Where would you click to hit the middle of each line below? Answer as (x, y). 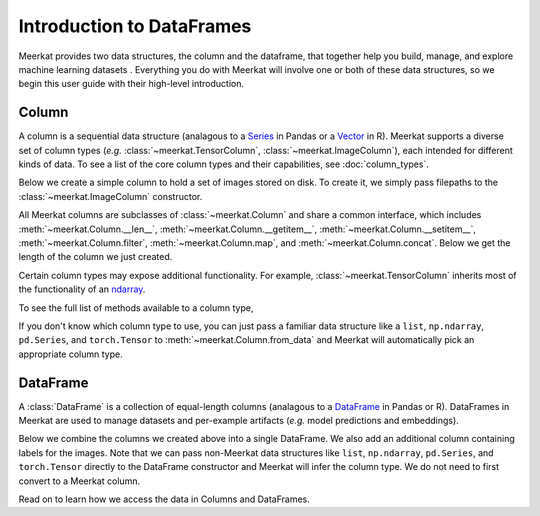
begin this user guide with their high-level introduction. (131, 84)
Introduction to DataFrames (135, 26)
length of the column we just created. (95, 257)
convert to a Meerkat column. (79, 481)
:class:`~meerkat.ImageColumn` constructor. (110, 196)
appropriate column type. (71, 354)
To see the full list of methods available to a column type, (136, 307)
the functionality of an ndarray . (82, 289)
